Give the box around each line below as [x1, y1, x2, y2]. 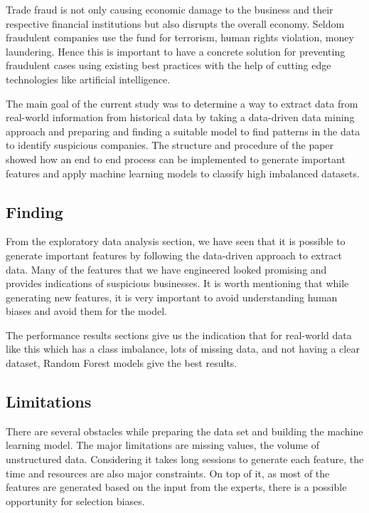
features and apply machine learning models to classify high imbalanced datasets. [6, 165, 360, 180]
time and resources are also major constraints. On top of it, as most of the [6, 465, 330, 480]
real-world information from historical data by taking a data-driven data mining [6, 110, 355, 125]
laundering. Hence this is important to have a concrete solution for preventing [6, 43, 346, 58]
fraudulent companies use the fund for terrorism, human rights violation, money [6, 30, 354, 45]
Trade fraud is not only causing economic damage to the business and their [6, 2, 333, 16]
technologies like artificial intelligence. [6, 71, 171, 86]
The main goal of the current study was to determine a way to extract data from [6, 95, 358, 110]
